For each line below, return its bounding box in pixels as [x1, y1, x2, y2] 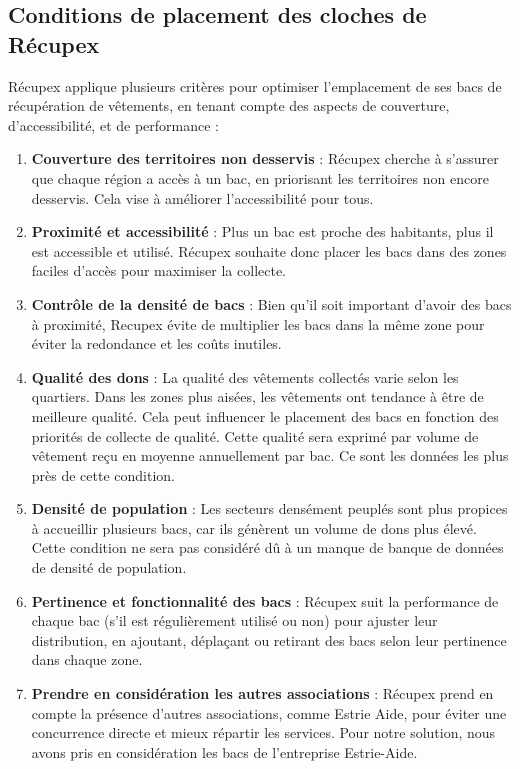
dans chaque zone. [31, 649, 143, 670]
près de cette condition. [31, 464, 176, 485]
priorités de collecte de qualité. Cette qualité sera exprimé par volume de [31, 425, 479, 446]
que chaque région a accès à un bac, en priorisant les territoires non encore [31, 167, 489, 188]
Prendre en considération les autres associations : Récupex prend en [31, 683, 494, 704]
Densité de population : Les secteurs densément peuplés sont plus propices [31, 498, 508, 519]
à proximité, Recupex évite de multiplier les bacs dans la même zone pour [31, 313, 485, 334]
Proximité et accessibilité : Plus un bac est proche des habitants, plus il [31, 221, 494, 242]
